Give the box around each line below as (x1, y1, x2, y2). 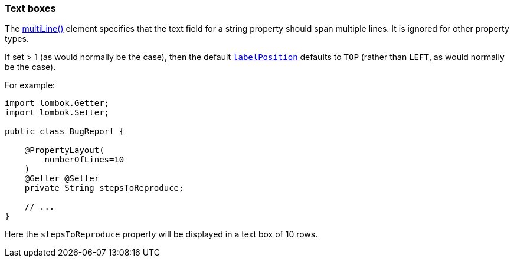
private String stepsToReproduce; (24, 183, 184, 193)
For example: (5, 80, 55, 91)
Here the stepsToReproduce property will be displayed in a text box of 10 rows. (5, 229, 318, 240)
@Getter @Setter (24, 174, 100, 184)
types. (5, 34, 29, 44)
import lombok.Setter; (5, 108, 110, 118)
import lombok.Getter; (5, 98, 110, 108)
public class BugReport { (5, 127, 125, 137)
